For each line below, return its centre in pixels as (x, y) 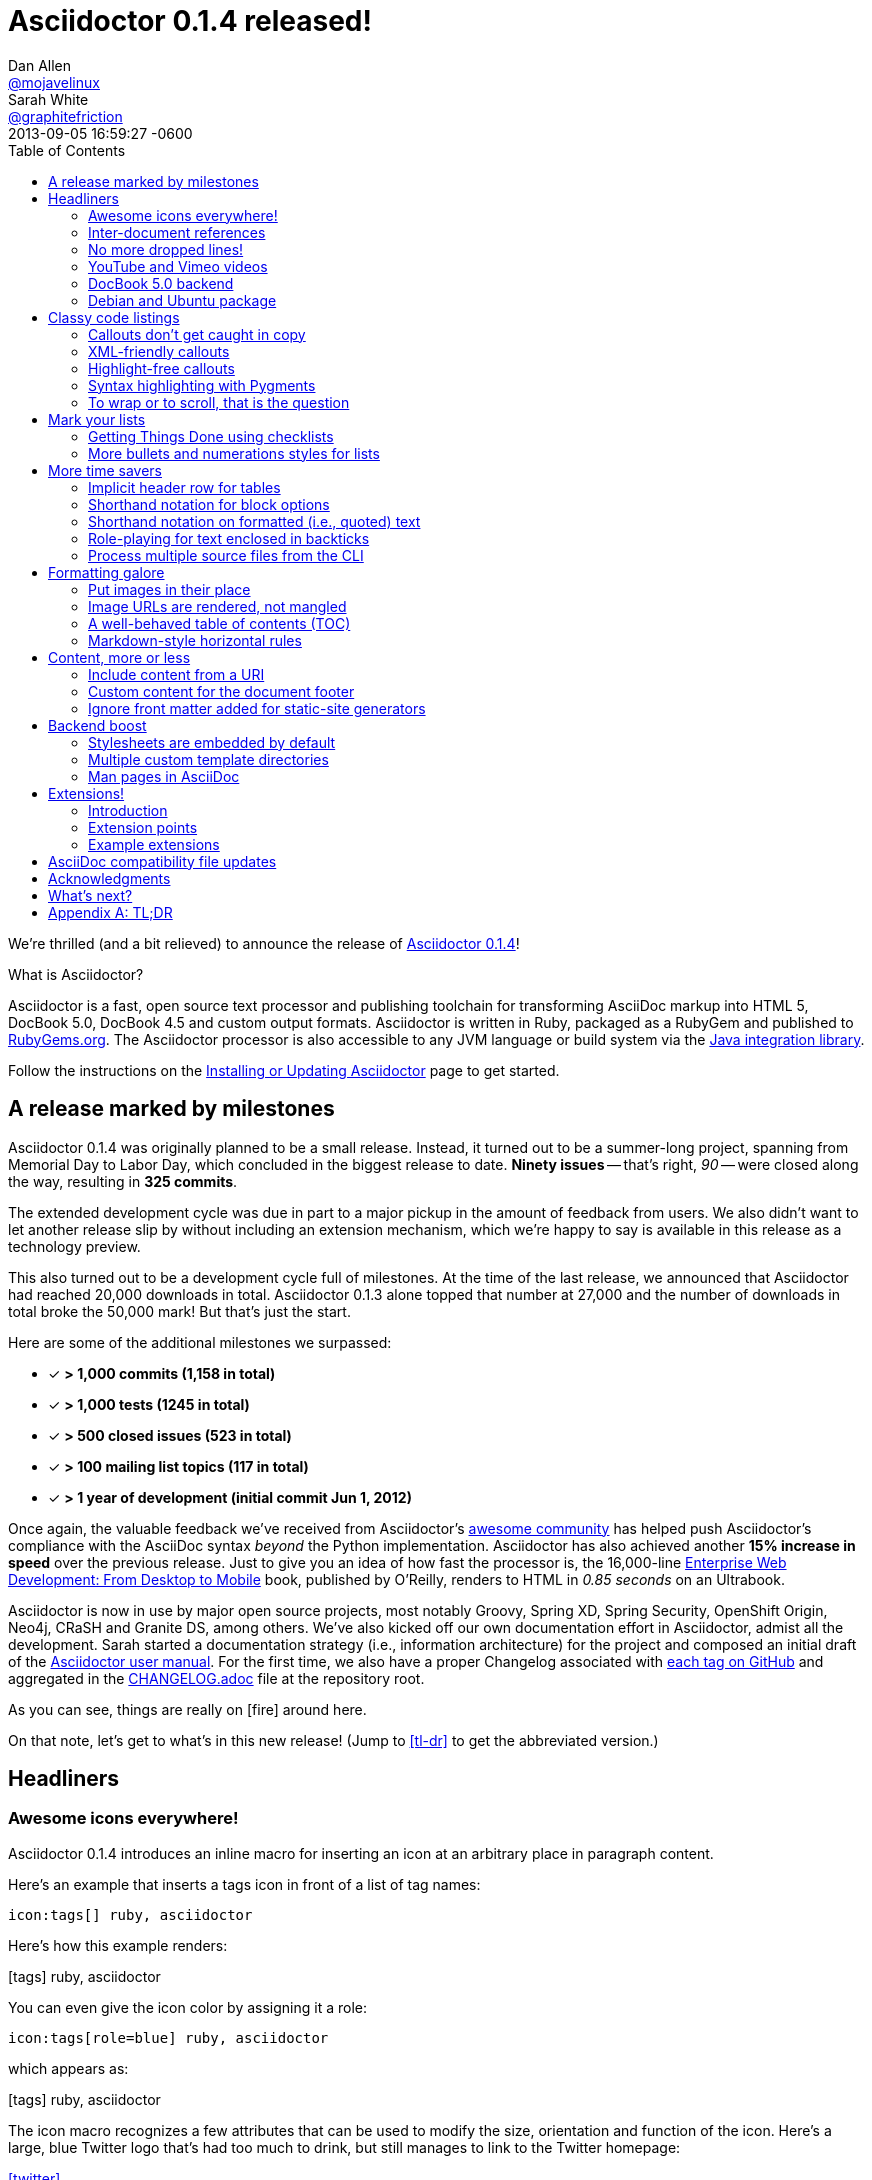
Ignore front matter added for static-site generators (257, 708)
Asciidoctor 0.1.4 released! (190, 21)
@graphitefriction (65, 116)
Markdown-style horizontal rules (195, 640)
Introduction (128, 810)
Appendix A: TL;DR (110, 912)
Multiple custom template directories (208, 759)
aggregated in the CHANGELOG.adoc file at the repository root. (216, 1678)
